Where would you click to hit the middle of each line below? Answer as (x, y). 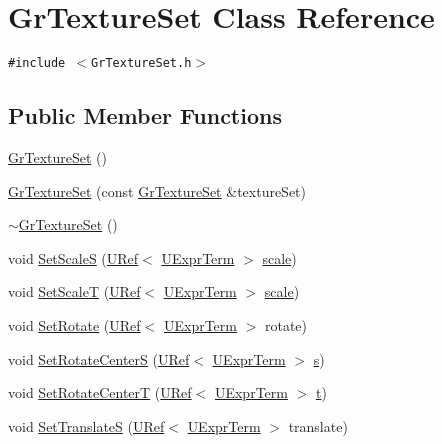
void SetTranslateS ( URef (86, 425)
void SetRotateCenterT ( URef (100, 392)
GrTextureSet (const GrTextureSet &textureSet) (157, 190)
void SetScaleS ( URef (73, 257)
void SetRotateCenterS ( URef (99, 358)
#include (37, 63)
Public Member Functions (145, 115)
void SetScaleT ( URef (74, 291)
